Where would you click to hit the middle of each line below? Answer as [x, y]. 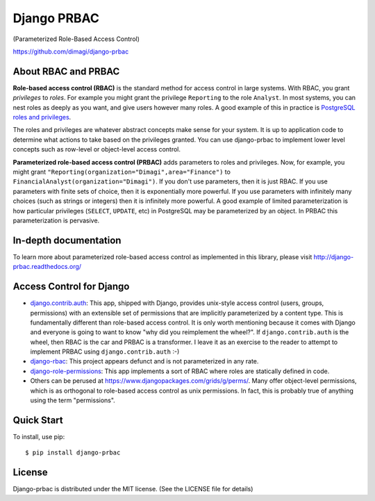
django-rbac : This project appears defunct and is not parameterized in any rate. [144, 361]
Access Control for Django [71, 287]
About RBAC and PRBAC [66, 71]
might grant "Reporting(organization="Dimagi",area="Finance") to [122, 172]
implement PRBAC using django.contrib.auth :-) [105, 352]
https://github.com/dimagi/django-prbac [71, 51]
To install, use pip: [39, 436]
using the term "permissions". [73, 400]
